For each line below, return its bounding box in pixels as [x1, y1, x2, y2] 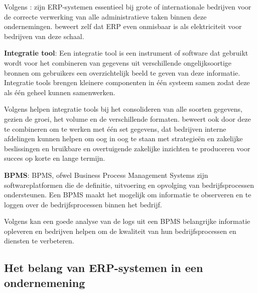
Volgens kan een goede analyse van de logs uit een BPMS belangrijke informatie [4, 216, 250, 226]
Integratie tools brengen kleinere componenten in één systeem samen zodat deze [4, 77, 250, 88]
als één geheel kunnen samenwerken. [4, 87, 115, 97]
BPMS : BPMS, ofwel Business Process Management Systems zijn [4, 169, 208, 180]
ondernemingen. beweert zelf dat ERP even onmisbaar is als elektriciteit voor [4, 21, 242, 32]
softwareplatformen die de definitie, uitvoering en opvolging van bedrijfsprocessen [4, 179, 254, 190]
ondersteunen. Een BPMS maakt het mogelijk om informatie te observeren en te [4, 189, 251, 200]
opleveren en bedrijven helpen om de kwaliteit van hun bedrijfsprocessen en [4, 225, 236, 236]
